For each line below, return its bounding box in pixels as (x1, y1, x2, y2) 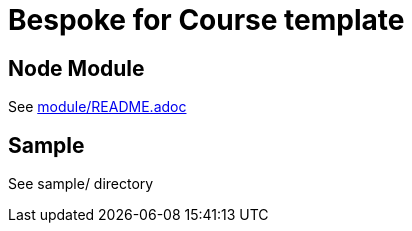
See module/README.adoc (8, 98, 187, 116)
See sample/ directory (8, 175, 154, 193)
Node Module (8, 55, 145, 81)
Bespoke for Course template (8, 3, 405, 37)
